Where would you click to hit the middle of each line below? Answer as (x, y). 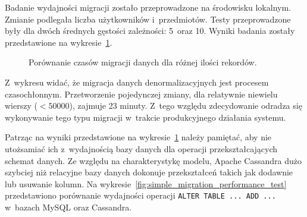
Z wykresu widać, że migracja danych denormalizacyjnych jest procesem (137, 82)
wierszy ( (21, 106)
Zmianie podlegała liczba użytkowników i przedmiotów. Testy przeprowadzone (148, 19)
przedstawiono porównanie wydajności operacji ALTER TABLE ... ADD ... (140, 195)
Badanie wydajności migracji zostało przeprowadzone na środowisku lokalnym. (148, 7)
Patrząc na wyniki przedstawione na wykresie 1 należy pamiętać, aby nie (138, 137)
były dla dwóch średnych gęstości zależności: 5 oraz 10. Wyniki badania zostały (150, 31)
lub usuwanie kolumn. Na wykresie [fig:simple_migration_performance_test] (146, 183)
